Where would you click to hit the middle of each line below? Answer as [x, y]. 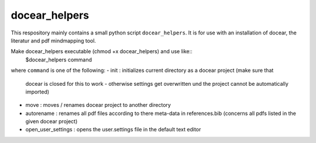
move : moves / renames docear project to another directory [98, 105]
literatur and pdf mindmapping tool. [54, 40]
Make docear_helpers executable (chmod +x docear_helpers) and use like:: [102, 51]
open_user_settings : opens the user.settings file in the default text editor [113, 130]
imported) [37, 92]
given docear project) [51, 121]
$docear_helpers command [59, 60]
